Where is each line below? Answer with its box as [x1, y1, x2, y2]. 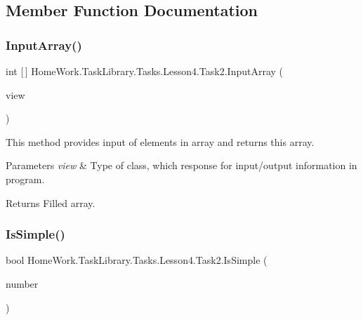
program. [6, 171, 45, 186]
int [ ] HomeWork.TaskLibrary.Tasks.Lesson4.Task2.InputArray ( [6, 64, 284, 78]
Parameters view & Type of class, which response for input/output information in [6, 158, 357, 173]
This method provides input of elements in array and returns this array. [6, 134, 315, 149]
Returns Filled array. [6, 195, 95, 210]
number [6, 276, 39, 291]
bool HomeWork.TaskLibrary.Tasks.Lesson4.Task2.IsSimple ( [6, 253, 268, 267]
